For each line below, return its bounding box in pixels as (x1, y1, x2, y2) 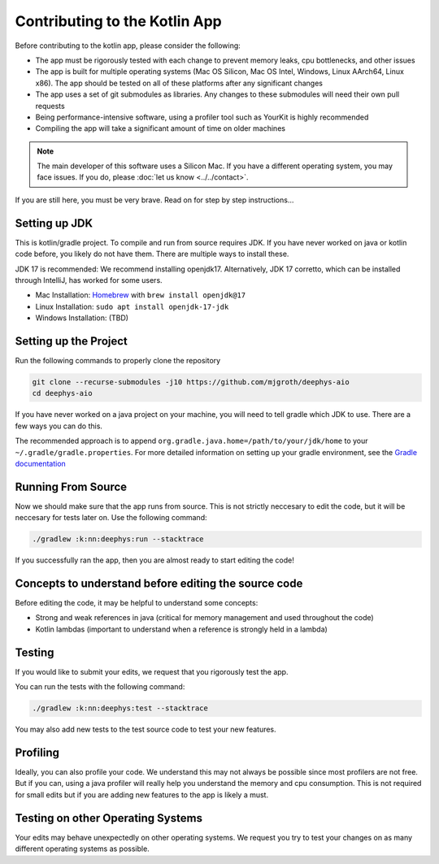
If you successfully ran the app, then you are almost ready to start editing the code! (15, 555, 294, 565)
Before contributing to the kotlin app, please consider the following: (15, 41, 241, 50)
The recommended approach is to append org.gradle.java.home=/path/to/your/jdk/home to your (15, 436, 369, 446)
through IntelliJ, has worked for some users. (15, 275, 163, 284)
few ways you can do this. (15, 421, 103, 431)
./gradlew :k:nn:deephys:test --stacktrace (32, 704, 209, 713)
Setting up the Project (15, 334, 128, 348)
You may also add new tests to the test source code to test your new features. (15, 724, 276, 735)
